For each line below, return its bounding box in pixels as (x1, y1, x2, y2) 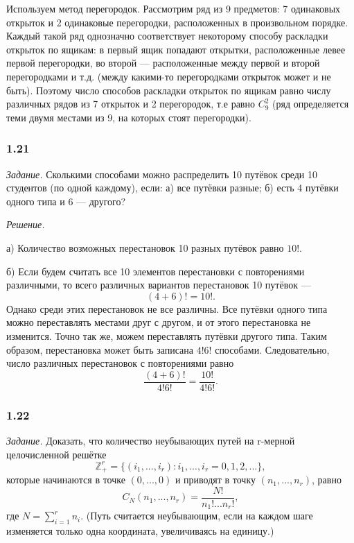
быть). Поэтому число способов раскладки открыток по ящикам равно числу (6, 83, 331, 97)
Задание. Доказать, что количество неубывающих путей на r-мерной (6, 433, 295, 447)
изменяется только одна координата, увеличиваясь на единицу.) (6, 524, 274, 538)
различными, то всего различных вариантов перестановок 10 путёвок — (6, 277, 311, 292)
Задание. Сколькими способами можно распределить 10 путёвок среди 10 (6, 166, 317, 181)
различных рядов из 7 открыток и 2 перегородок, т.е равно (6, 96, 255, 111)
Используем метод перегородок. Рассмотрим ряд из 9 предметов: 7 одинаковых (6, 1, 341, 15)
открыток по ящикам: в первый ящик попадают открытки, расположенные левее (6, 42, 346, 56)
